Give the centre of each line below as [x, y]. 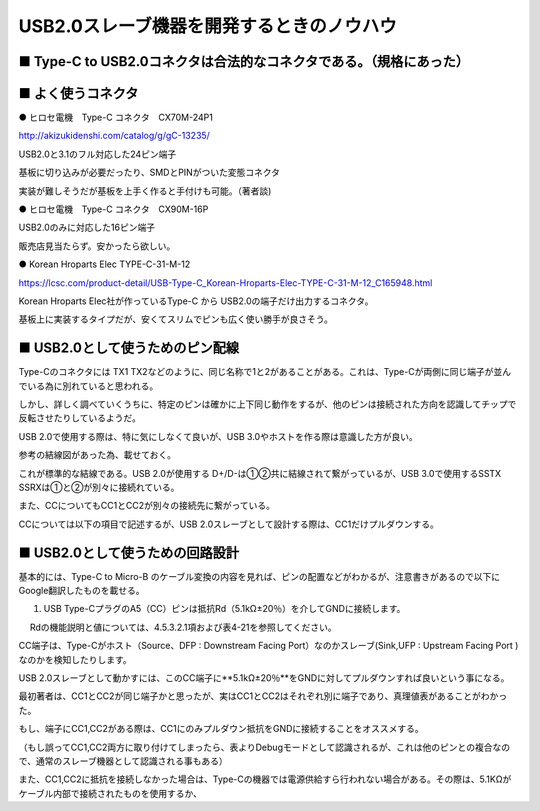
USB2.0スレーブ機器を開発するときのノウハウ [207, 26]
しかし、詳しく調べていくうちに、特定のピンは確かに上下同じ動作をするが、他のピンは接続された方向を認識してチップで [267, 404]
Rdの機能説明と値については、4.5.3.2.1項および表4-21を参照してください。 [183, 627]
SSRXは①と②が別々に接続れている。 [99, 487]
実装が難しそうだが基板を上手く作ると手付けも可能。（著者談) [145, 191]
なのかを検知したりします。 [75, 659]
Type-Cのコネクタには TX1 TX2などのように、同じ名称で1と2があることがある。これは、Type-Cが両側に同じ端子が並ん [265, 372]
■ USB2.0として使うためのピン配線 [129, 348]
